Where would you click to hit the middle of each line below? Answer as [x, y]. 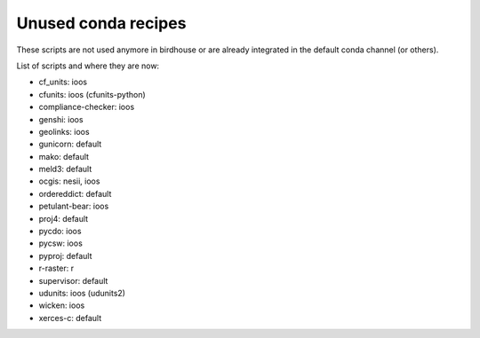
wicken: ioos [62, 305]
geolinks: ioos [64, 131]
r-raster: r [56, 268]
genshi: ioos [61, 119]
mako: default [64, 156]
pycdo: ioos [60, 232]
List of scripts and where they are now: [88, 66]
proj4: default [64, 218]
